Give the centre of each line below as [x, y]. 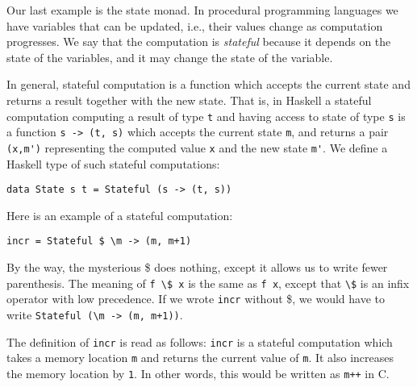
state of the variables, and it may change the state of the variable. [170, 57]
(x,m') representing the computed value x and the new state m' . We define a [197, 147]
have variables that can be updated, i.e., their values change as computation [195, 25]
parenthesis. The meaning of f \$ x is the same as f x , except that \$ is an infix [208, 283]
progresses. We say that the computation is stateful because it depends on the [199, 42]
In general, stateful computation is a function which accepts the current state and [208, 84]
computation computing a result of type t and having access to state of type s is [206, 116]
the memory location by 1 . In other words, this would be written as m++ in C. [198, 373]
